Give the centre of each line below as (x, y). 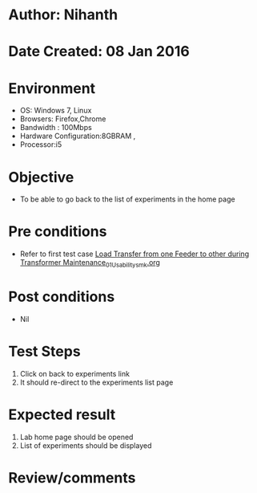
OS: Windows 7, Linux (56, 111)
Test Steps (45, 352)
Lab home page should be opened (76, 437)
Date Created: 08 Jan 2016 (99, 52)
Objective (41, 177)
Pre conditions (58, 232)
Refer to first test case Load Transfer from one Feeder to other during (135, 254)
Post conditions (62, 297)
